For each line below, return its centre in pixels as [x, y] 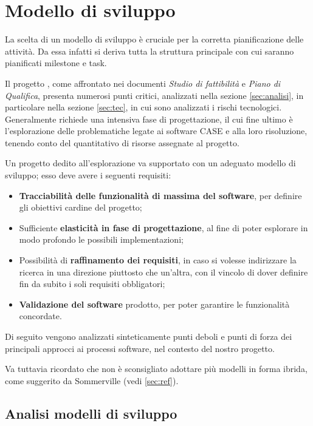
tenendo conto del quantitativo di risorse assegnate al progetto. [122, 142]
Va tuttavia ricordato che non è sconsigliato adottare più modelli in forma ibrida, [156, 369]
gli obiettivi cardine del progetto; [81, 207]
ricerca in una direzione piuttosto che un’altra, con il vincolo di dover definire [163, 272]
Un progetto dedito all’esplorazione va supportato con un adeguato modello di [150, 163]
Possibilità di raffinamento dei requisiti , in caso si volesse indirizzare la [158, 260]
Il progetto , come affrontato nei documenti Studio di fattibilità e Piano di [143, 83]
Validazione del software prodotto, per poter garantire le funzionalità [154, 304]
